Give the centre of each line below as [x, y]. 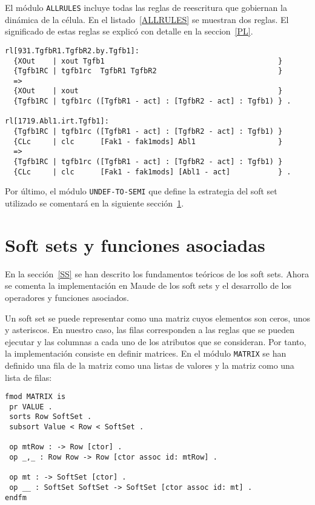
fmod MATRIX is [35, 397]
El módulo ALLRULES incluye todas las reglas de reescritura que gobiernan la [146, 7]
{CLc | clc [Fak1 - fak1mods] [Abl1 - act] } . [152, 172]
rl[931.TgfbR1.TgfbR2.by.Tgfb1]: [72, 51]
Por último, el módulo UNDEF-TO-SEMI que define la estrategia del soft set [141, 191]
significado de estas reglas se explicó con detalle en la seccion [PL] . [129, 31]
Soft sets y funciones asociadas [135, 244]
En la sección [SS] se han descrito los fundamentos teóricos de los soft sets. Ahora [157, 273]
